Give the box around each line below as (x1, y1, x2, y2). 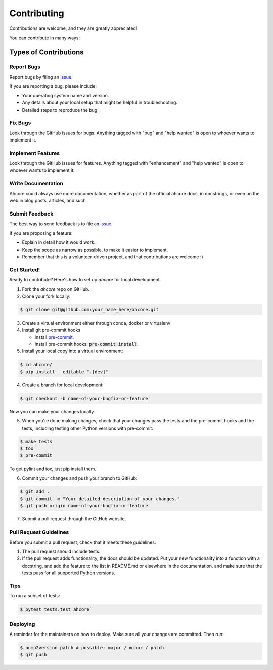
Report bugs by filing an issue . (9, 74, 73, 80)
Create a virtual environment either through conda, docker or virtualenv (22, 320, 171, 326)
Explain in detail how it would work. (22, 239, 96, 245)
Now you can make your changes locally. (9, 408, 95, 414)
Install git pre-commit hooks (22, 327, 81, 333)
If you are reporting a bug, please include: (9, 83, 97, 89)
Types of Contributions (9, 48, 84, 56)
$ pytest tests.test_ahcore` (20, 607, 93, 612)
